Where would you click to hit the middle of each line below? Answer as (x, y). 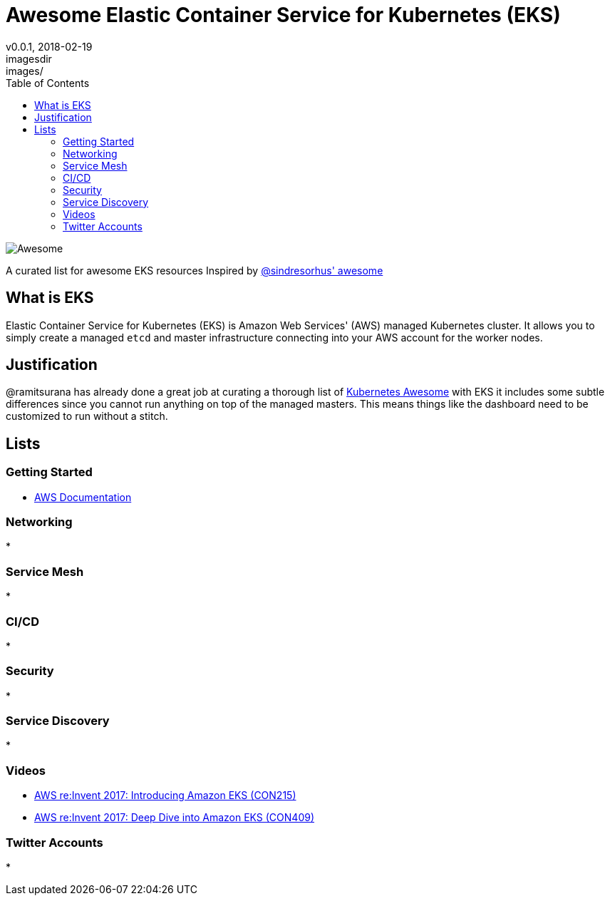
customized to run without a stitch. (87, 416)
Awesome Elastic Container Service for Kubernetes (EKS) (283, 15)
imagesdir (29, 58)
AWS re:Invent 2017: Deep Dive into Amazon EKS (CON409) (175, 818)
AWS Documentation (83, 497)
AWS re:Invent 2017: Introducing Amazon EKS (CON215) (165, 796)
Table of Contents (48, 83)
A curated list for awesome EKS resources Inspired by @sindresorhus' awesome (195, 270)
